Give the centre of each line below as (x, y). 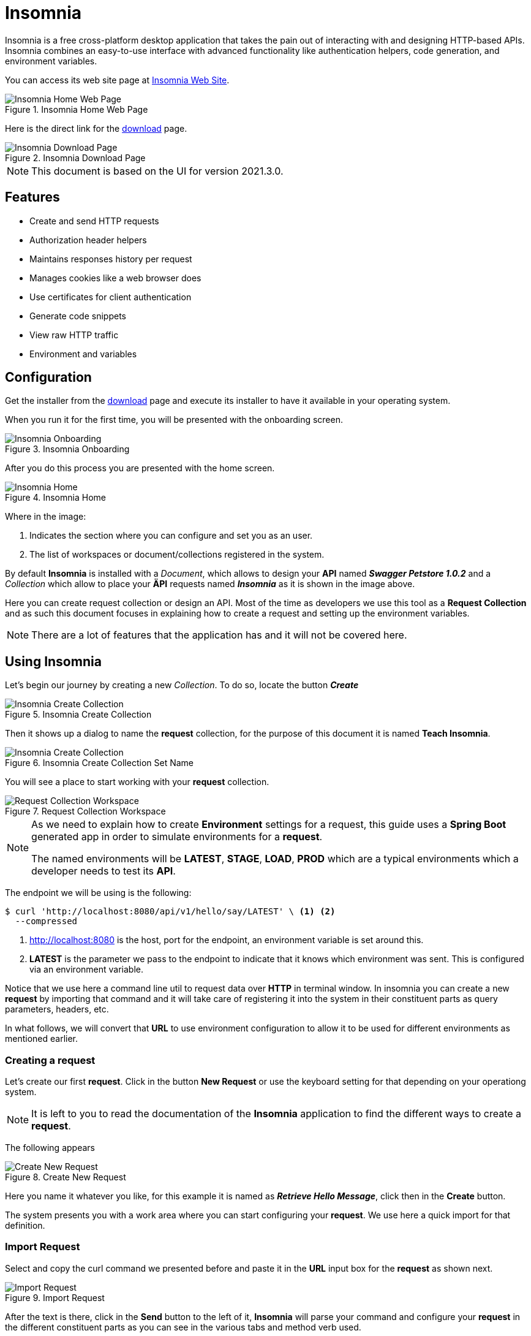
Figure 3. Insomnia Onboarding (67, 449)
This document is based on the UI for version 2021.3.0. (157, 171)
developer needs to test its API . (104, 871)
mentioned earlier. (42, 1039)
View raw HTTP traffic (74, 335)
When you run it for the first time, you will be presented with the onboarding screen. (174, 420)
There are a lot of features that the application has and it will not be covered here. (219, 635)
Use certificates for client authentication (111, 297)
